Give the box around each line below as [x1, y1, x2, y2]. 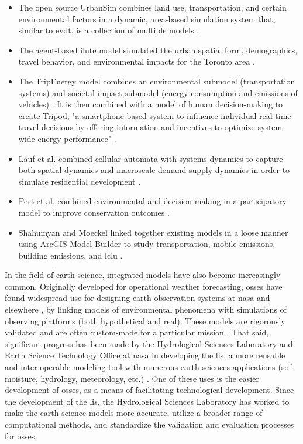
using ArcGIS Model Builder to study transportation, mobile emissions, [18, 238, 276, 250]
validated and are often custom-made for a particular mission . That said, [5, 326, 269, 338]
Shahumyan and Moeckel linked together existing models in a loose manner [18, 226, 288, 238]
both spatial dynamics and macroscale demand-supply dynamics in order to [18, 164, 290, 176]
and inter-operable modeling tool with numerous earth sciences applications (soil [5, 361, 294, 373]
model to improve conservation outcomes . [18, 206, 170, 218]
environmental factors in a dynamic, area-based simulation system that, [18, 12, 276, 25]
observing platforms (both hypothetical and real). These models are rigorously [5, 314, 285, 327]
